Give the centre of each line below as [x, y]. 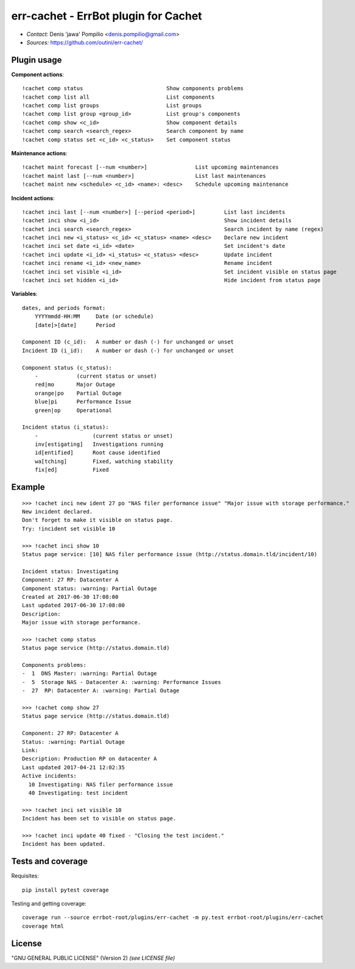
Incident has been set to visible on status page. [99, 819]
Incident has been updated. [64, 844]
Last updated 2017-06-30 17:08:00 [73, 605]
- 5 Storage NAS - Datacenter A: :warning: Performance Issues [122, 682]
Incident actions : [33, 198]
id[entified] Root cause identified [97, 453]
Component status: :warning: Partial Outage [90, 588]
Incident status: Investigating [70, 571]
